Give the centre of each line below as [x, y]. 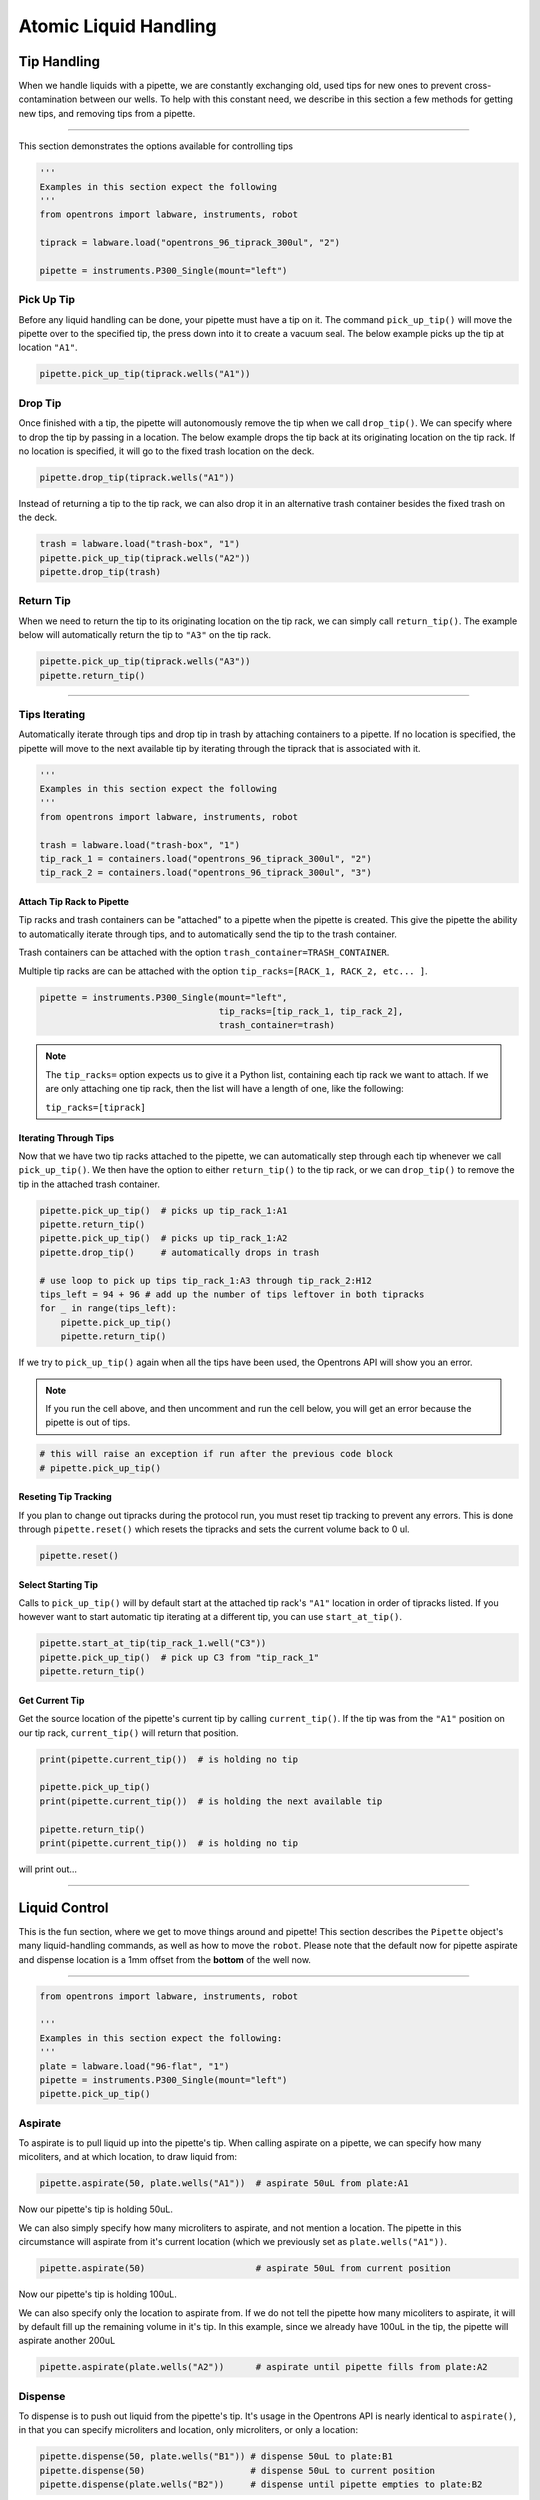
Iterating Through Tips [66, 1137]
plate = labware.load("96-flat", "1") [134, 2066]
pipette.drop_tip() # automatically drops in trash [179, 1252]
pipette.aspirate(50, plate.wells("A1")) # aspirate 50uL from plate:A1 [224, 2183]
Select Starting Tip [58, 1584]
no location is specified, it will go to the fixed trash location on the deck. [166, 451]
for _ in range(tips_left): [108, 1308]
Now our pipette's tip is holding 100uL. [97, 2294]
